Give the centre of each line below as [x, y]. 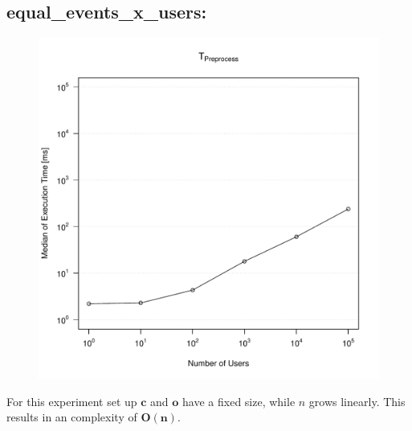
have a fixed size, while [239, 401]
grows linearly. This [357, 401]
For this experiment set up [72, 401]
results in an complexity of [72, 417]
